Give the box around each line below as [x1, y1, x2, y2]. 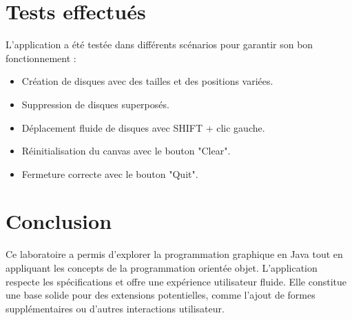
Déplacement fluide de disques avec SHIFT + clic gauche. [21, 120, 265, 134]
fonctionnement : [6, 50, 76, 65]
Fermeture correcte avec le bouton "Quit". [21, 166, 198, 181]
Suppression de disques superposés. [21, 97, 169, 111]
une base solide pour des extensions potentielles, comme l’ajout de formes [6, 288, 315, 302]
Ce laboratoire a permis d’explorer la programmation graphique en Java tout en [6, 247, 343, 261]
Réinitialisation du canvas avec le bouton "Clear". [21, 143, 231, 158]
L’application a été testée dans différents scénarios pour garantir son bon [6, 37, 313, 52]
